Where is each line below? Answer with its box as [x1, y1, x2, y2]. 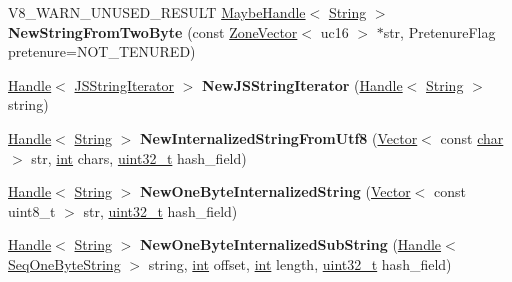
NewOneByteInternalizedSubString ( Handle [139, 234, 442, 255]
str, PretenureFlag [383, 21, 496, 42]
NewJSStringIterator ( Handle [202, 74, 403, 95]
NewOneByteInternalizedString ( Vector [139, 181, 411, 202]
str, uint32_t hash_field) [83, 200, 238, 221]
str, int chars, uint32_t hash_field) [31, 147, 247, 168]
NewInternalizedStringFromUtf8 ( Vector [139, 127, 418, 148]
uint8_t [8, 200, 56, 221]
